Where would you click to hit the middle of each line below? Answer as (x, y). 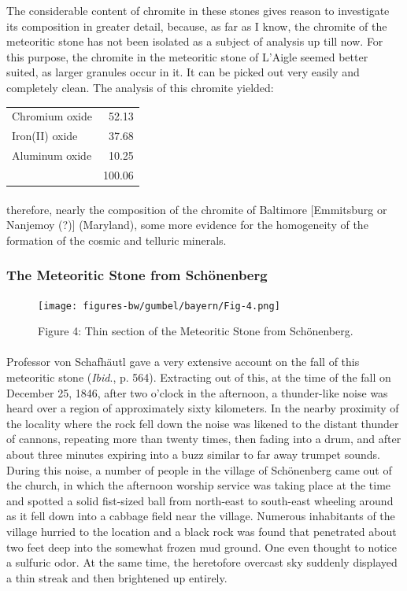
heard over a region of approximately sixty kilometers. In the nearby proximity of (203, 408)
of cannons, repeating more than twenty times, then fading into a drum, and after (204, 439)
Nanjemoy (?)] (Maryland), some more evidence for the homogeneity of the (187, 225)
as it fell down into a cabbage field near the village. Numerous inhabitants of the (201, 516)
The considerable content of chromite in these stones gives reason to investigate (198, 10)
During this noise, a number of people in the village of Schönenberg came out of (199, 469)
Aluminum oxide (52, 155)
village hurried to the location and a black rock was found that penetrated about (202, 531)
